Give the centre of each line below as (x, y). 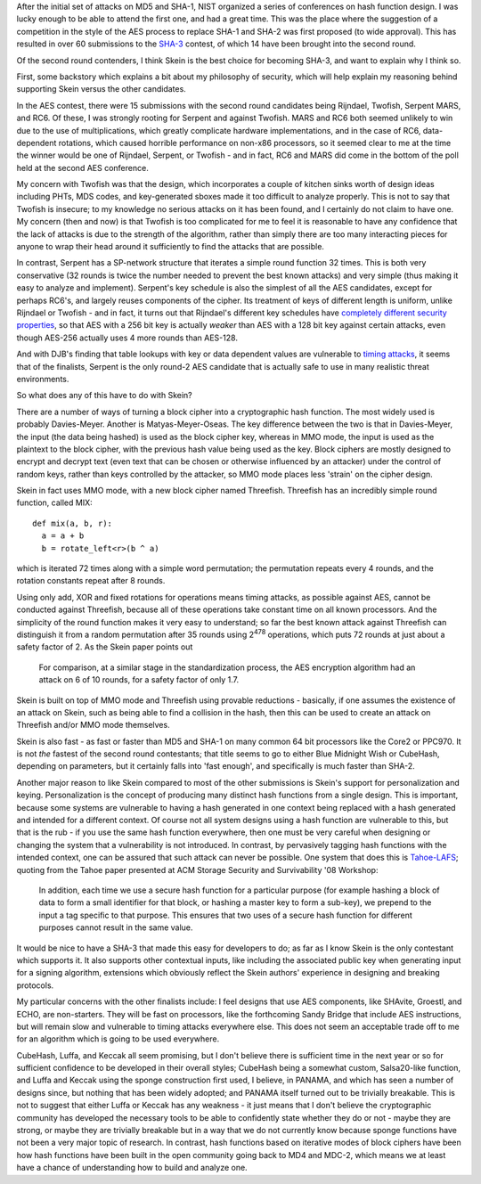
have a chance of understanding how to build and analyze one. (132, 1168)
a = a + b (63, 536)
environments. (43, 379)
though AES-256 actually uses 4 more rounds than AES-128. (127, 338)
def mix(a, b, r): (73, 523)
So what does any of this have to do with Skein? (104, 396)
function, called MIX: (54, 502)
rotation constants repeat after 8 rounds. (91, 581)
